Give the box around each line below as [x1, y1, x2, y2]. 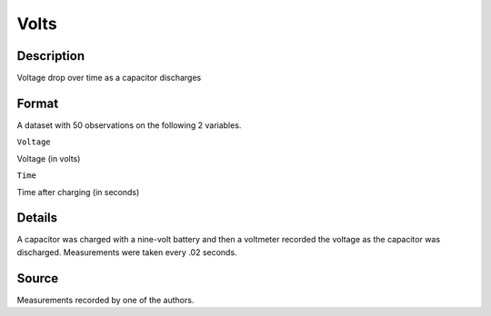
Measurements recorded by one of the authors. [16, 294, 195, 305]
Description [16, 48, 85, 64]
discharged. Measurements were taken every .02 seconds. [16, 246, 237, 258]
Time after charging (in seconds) [16, 186, 140, 197]
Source [16, 271, 59, 286]
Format [16, 95, 59, 111]
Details [16, 210, 58, 226]
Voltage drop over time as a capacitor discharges [16, 73, 202, 84]
